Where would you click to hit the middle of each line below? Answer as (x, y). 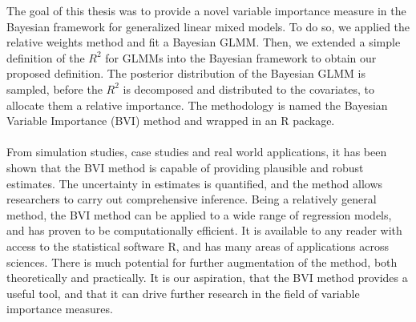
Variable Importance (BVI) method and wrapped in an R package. (171, 121)
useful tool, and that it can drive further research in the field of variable (183, 293)
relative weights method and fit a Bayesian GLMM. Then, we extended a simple (204, 42)
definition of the (46, 57)
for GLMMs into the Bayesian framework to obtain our (241, 57)
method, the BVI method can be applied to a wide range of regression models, (199, 214)
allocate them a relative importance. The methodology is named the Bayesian (197, 105)
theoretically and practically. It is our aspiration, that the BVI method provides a (207, 278)
